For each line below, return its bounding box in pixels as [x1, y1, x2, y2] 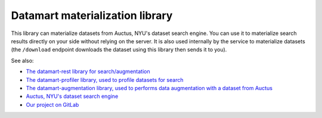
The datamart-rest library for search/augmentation [26, 68, 150, 75]
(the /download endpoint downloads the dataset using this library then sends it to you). [11, 46, 227, 53]
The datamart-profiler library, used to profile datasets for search [26, 76, 184, 83]
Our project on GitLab [26, 101, 79, 108]
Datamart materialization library [11, 9, 173, 22]
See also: [11, 57, 34, 64]
